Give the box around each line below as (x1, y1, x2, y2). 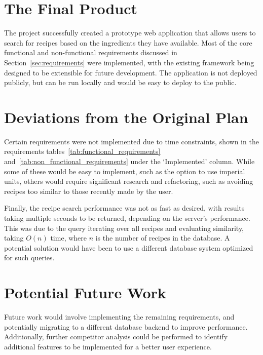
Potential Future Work (4, 282, 166, 303)
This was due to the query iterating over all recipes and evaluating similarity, (4, 222, 244, 233)
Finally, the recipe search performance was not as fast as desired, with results (4, 203, 245, 213)
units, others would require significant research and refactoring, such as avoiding (4, 176, 253, 186)
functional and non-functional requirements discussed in (4, 47, 177, 58)
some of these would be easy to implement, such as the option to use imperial (4, 166, 245, 176)
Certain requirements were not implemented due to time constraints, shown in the (4, 136, 259, 146)
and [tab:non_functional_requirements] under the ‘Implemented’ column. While (4, 156, 255, 166)
